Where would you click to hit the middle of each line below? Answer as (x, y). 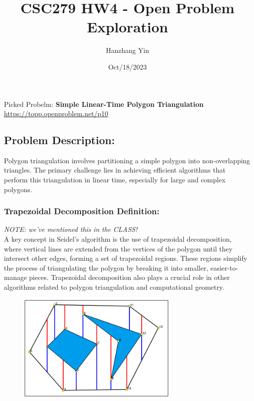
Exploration (127, 27)
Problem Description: (60, 140)
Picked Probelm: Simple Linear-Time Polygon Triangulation (104, 104)
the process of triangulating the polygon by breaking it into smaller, (106, 267)
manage (15, 277)
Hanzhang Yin (127, 50)
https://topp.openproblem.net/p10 (56, 113)
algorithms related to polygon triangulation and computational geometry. (114, 287)
